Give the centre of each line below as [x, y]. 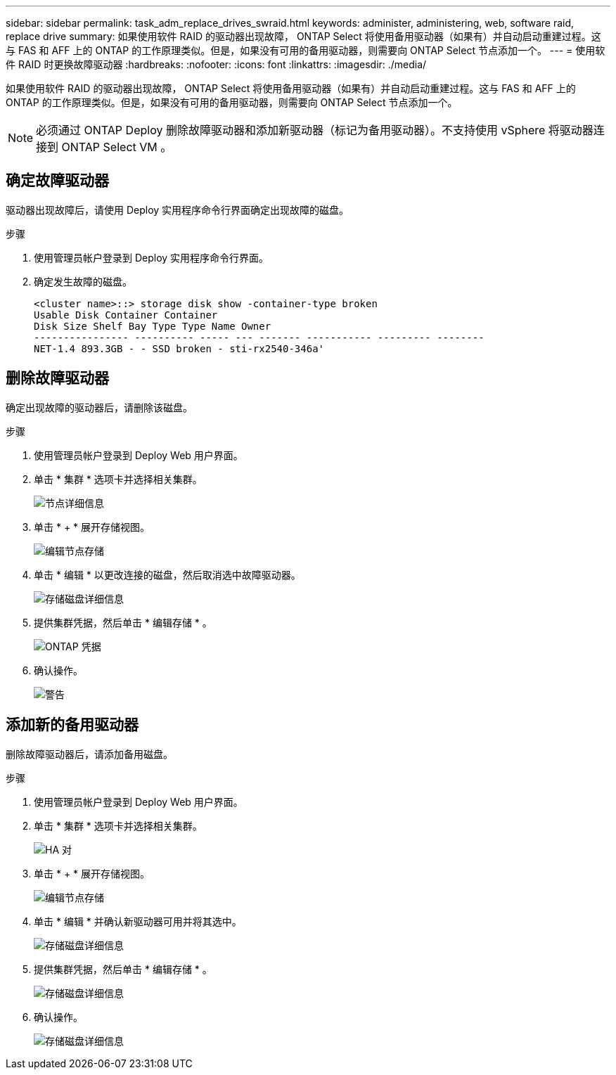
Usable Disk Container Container [126, 315]
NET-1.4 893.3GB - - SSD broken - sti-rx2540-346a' [179, 348]
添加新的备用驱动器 [72, 725]
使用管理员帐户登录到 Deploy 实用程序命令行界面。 [152, 257]
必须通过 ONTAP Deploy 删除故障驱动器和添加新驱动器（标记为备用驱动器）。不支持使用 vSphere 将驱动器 [315, 130]
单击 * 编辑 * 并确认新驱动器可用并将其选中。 [138, 921]
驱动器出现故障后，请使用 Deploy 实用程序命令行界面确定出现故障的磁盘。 [178, 210]
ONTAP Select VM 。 [117, 147]
